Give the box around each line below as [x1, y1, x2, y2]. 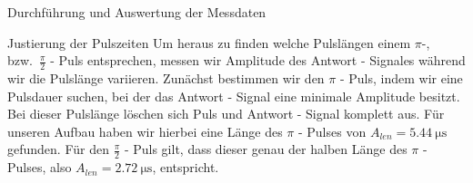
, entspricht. [152, 158, 219, 177]
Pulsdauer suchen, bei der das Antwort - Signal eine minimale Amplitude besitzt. [7, 86, 460, 105]
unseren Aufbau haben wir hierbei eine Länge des [7, 121, 283, 140]
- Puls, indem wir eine [339, 69, 463, 88]
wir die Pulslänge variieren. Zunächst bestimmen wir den [7, 69, 325, 88]
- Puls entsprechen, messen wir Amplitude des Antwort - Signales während [50, 51, 466, 70]
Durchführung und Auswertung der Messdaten [7, 3, 267, 21]
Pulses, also [7, 158, 72, 177]
